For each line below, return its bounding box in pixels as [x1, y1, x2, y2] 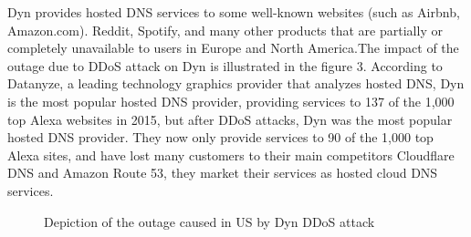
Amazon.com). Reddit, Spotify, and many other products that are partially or [7, 20, 443, 39]
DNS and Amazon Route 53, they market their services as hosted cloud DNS [7, 163, 438, 182]
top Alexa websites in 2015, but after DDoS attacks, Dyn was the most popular [7, 109, 453, 129]
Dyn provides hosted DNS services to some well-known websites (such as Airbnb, [7, 3, 460, 21]
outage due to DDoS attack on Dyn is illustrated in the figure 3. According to [7, 56, 443, 75]
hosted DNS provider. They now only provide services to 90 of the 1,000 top [7, 128, 434, 147]
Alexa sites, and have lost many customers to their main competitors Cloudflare [7, 145, 455, 164]
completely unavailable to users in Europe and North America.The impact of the [7, 38, 459, 57]
